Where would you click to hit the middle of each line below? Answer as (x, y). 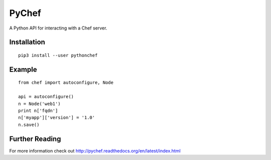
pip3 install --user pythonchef (58, 55)
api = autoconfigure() (46, 97)
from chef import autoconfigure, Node (66, 83)
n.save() (29, 124)
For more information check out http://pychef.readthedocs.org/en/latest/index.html (95, 150)
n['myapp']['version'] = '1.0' (57, 118)
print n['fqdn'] (38, 110)
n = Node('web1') (39, 103)
